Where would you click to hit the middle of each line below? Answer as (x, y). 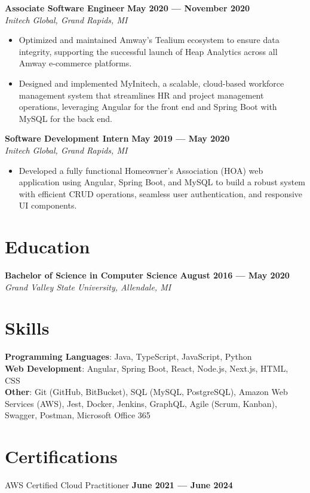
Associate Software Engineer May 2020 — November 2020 (128, 8)
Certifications (61, 456)
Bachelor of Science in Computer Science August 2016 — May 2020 (147, 275)
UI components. (48, 205)
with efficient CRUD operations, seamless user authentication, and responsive (161, 193)
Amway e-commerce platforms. (75, 63)
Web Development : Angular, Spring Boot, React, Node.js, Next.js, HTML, (147, 368)
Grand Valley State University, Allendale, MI (88, 287)
